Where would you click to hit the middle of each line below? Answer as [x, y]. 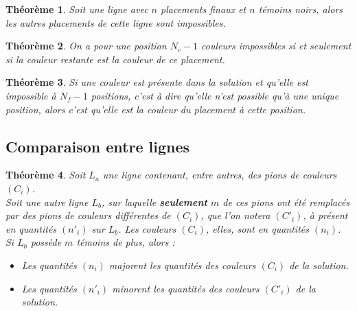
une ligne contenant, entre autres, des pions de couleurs [220, 175]
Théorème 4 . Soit [46, 175]
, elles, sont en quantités [257, 228]
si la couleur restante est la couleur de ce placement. [115, 59]
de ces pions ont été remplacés [286, 201]
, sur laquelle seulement [154, 201]
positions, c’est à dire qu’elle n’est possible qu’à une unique [215, 95]
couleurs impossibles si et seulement [276, 46]
